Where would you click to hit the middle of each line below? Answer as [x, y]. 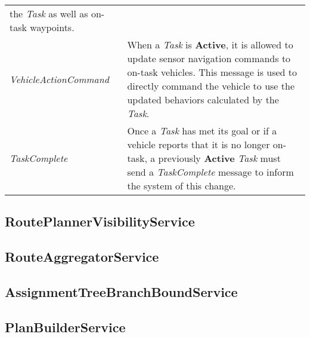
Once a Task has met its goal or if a [202, 131]
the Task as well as [49, 13]
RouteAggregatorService [82, 257]
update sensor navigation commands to [209, 58]
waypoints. [52, 27]
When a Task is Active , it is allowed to [210, 45]
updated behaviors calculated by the [203, 99]
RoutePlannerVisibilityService [100, 221]
